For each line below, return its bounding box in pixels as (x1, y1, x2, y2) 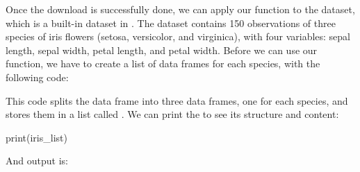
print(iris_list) (6, 130, 67, 144)
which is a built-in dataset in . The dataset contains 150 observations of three (6, 15, 336, 30)
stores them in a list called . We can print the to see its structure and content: (6, 107, 339, 121)
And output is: (6, 153, 68, 168)
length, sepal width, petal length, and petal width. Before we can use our (6, 42, 318, 57)
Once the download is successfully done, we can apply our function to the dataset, (6, 2, 355, 16)
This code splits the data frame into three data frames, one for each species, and (6, 93, 348, 108)
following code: (6, 69, 69, 84)
